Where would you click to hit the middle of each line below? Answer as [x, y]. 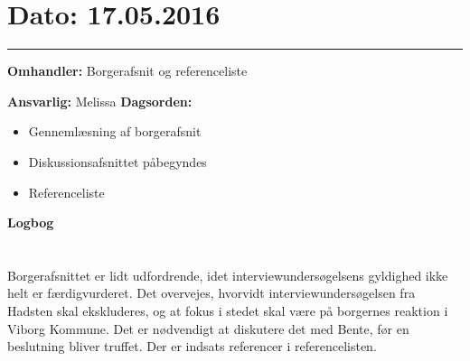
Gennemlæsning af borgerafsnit [115, 131]
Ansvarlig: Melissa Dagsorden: [100, 101]
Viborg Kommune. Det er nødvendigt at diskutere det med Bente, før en [208, 328]
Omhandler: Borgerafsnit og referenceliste [127, 71]
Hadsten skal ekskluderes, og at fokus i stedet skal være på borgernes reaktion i [228, 311]
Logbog [31, 222]
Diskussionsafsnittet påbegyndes [117, 161]
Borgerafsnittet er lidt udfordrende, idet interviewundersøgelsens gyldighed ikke [228, 275]
